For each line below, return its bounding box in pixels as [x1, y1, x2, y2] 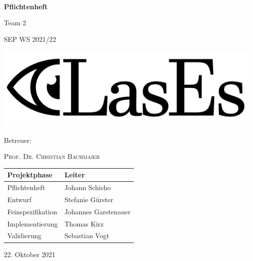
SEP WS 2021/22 [4, 34, 56, 44]
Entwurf [7, 194, 32, 204]
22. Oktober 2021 [4, 249, 55, 259]
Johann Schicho [64, 182, 111, 192]
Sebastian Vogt [64, 230, 109, 241]
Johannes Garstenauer [64, 206, 131, 216]
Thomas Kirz [64, 218, 104, 228]
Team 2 [4, 17, 26, 28]
